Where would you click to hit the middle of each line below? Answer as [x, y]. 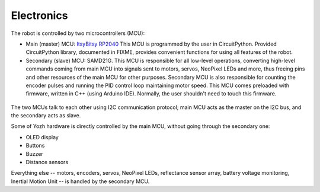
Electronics [39, 15]
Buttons [35, 146]
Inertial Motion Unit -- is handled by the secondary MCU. [80, 181]
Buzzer [35, 153]
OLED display [42, 137]
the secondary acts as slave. [46, 116]
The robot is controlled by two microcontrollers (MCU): [78, 33]
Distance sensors [47, 162]
